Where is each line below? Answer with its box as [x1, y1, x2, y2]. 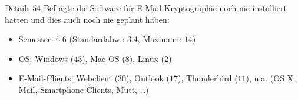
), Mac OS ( [82, 52, 125, 64]
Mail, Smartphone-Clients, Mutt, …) [18, 83, 149, 95]
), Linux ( [129, 52, 165, 64]
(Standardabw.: [69, 33, 125, 45]
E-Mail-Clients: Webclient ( [18, 72, 118, 84]
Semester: [18, 33, 54, 45]
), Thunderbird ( [177, 72, 238, 84]
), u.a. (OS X [246, 72, 294, 84]
